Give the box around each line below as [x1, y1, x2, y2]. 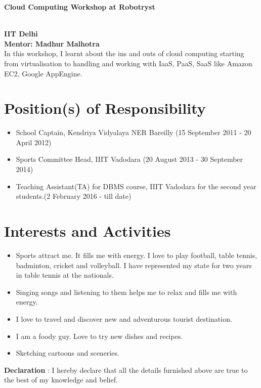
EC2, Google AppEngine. [4, 68, 82, 78]
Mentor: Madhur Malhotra [4, 38, 100, 49]
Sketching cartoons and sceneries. [16, 348, 119, 358]
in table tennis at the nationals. [16, 270, 114, 280]
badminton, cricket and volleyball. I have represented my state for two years [16, 260, 252, 270]
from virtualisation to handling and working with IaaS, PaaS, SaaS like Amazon [4, 58, 252, 68]
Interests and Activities [4, 221, 171, 241]
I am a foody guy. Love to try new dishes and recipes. [16, 330, 183, 341]
